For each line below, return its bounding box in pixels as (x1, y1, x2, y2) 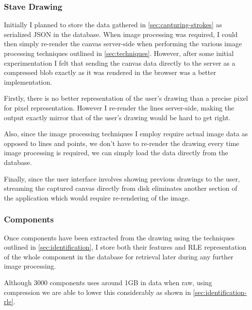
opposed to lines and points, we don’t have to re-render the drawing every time (4, 138, 239, 148)
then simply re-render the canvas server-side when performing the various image (4, 38, 242, 49)
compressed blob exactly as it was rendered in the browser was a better (4, 67, 216, 77)
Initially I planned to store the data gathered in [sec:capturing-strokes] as (4, 19, 222, 30)
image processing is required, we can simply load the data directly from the (4, 147, 228, 158)
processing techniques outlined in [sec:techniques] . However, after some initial (4, 48, 234, 58)
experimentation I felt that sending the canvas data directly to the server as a (4, 57, 235, 68)
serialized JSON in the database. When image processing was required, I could (4, 29, 238, 39)
